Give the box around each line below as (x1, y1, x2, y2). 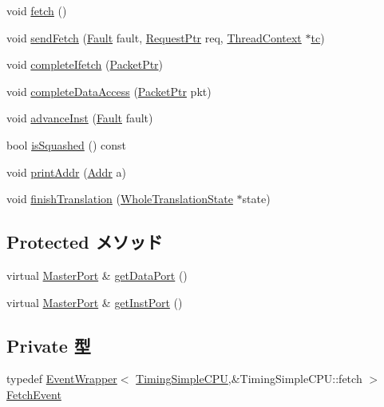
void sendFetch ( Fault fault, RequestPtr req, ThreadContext (6, 29, 302, 46)
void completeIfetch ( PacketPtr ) (6, 56, 164, 73)
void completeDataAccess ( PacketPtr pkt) (6, 82, 212, 99)
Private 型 (6, 333, 91, 357)
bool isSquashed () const (6, 136, 126, 153)
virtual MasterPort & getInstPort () (6, 293, 183, 310)
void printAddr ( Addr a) (6, 163, 126, 180)
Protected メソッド (6, 229, 163, 254)
